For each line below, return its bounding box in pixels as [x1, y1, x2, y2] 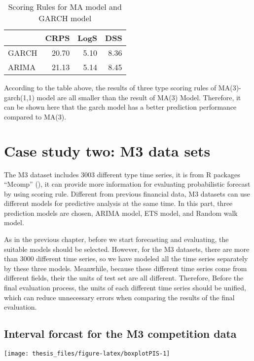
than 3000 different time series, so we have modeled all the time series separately [4, 253, 248, 264]
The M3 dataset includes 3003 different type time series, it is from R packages [4, 169, 240, 179]
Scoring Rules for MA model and [8, 1, 122, 12]
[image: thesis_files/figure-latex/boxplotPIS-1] [4, 350, 170, 358]
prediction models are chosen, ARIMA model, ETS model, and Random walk [4, 207, 238, 218]
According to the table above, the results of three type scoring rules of [4, 82, 217, 92]
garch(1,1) [4, 92, 35, 102]
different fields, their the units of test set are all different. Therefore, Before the [4, 273, 244, 283]
